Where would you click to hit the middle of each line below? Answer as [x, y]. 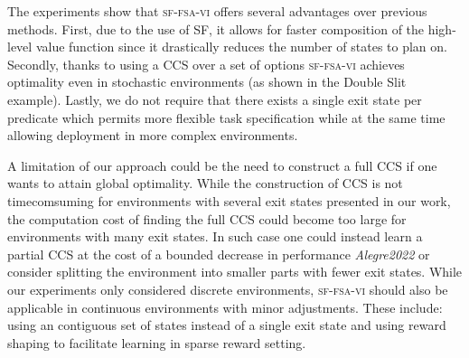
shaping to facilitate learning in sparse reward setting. [157, 342]
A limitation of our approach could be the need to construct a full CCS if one [222, 165]
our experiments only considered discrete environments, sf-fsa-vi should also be [228, 289]
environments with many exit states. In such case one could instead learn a [215, 236]
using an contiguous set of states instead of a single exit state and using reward [227, 325]
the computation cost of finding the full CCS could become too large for [207, 218]
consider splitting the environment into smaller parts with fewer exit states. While [235, 272]
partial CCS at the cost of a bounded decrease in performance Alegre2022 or [219, 254]
